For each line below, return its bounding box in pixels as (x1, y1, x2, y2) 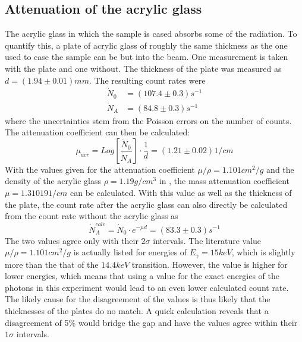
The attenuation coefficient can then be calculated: (5, 126, 190, 138)
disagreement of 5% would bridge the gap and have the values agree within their (5, 316, 298, 328)
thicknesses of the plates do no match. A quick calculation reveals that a (5, 304, 269, 316)
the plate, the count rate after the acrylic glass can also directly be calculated (5, 198, 288, 210)
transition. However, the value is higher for (131, 258, 288, 270)
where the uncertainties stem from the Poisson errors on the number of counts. (5, 114, 292, 126)
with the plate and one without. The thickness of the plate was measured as (5, 62, 282, 74)
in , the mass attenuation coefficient (159, 175, 290, 187)
